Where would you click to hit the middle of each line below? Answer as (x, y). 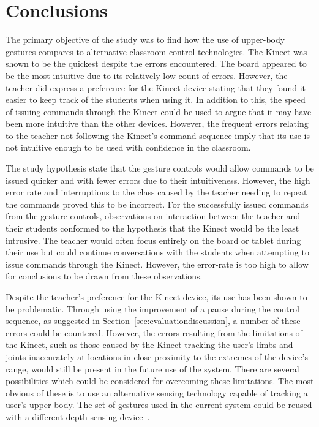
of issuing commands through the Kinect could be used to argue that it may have (159, 111)
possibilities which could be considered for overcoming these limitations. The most (160, 381)
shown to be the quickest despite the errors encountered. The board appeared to (156, 63)
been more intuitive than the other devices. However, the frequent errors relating (157, 123)
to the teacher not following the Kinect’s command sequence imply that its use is (158, 135)
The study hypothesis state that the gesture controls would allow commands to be (160, 168)
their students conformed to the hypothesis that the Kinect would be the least (152, 228)
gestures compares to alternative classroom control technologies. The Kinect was (156, 51)
